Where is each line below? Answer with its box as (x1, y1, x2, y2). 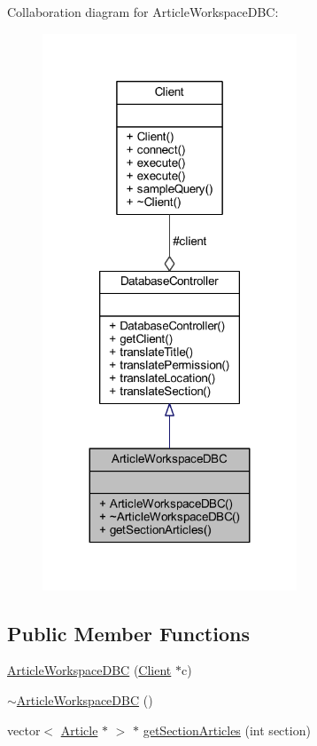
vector (7, 720, 41, 739)
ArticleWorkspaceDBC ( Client (7, 661, 172, 679)
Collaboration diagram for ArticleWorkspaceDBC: (7, 3, 279, 20)
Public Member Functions (7, 619, 250, 647)
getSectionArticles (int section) (143, 720, 311, 739)
